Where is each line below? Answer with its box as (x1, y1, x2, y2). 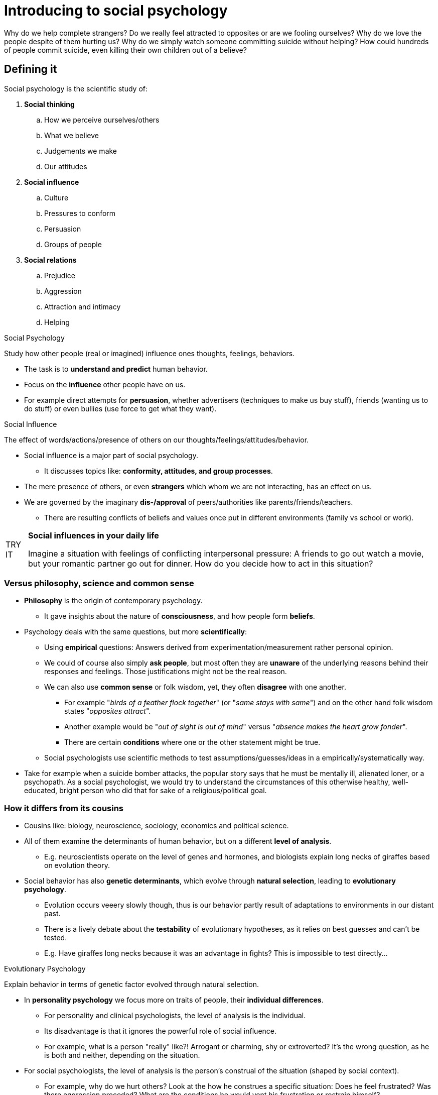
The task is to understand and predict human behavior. (24, 364, 208, 373)
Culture (44, 193, 69, 202)
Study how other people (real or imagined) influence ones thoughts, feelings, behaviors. (4, 349, 295, 358)
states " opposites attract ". (64, 707, 151, 716)
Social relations (24, 255, 77, 264)
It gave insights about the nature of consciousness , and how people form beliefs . (44, 612, 315, 621)
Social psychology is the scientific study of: (4, 84, 148, 93)
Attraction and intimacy (44, 302, 121, 311)
